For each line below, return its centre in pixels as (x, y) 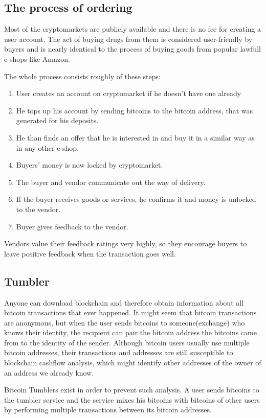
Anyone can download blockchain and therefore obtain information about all (124, 302)
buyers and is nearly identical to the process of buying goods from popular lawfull (132, 49)
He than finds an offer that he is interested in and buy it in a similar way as (135, 137)
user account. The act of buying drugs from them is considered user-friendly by (128, 39)
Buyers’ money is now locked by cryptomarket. (90, 165)
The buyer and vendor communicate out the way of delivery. (111, 182)
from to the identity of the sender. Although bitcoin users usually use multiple (127, 342)
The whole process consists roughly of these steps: (82, 76)
